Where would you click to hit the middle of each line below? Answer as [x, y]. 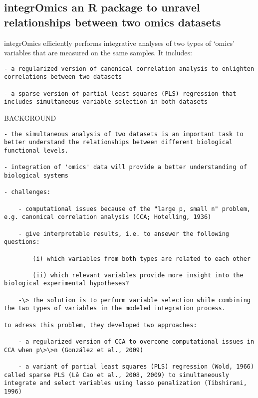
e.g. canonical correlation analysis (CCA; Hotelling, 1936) [108, 217]
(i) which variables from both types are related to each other [141, 259]
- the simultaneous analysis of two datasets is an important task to [124, 134]
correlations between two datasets [63, 77]
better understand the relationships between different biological [119, 142]
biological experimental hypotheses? [67, 284]
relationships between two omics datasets [113, 22]
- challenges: [27, 192]
